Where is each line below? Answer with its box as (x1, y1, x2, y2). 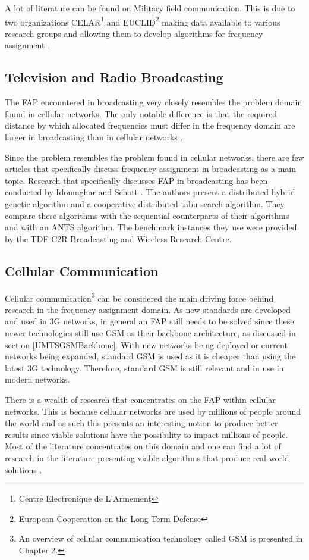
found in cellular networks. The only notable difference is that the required (5, 107, 278, 120)
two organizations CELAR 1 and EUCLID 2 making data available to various (5, 14, 280, 28)
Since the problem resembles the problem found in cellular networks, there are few (5, 151, 304, 163)
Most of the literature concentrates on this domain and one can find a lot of (5, 440, 281, 452)
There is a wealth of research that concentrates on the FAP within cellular (5, 393, 276, 405)
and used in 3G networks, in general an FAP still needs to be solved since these (5, 315, 294, 327)
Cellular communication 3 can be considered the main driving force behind (5, 290, 274, 304)
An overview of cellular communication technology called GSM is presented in (18, 532, 303, 545)
